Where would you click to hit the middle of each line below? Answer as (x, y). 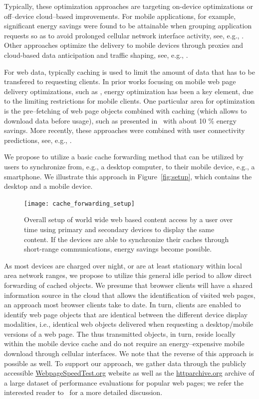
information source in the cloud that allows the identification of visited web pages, (130, 295)
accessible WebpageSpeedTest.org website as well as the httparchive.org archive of (129, 373)
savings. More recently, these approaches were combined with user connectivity (125, 130)
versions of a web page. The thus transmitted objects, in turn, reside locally (120, 333)
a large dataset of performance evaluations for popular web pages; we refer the (124, 382)
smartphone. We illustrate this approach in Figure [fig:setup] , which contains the (128, 176)
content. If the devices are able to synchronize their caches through (127, 239)
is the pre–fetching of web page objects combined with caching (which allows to (126, 110)
